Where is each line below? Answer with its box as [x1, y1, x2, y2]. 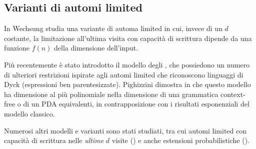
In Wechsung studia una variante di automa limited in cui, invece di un [4, 23, 222, 33]
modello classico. [4, 108, 55, 118]
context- [220, 88, 245, 99]
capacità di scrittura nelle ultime [4, 135, 104, 145]
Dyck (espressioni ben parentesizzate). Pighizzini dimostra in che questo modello [4, 79, 251, 89]
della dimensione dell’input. [54, 42, 138, 53]
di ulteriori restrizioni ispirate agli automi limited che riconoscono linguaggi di [4, 69, 243, 79]
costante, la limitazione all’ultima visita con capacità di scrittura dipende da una [4, 32, 252, 43]
